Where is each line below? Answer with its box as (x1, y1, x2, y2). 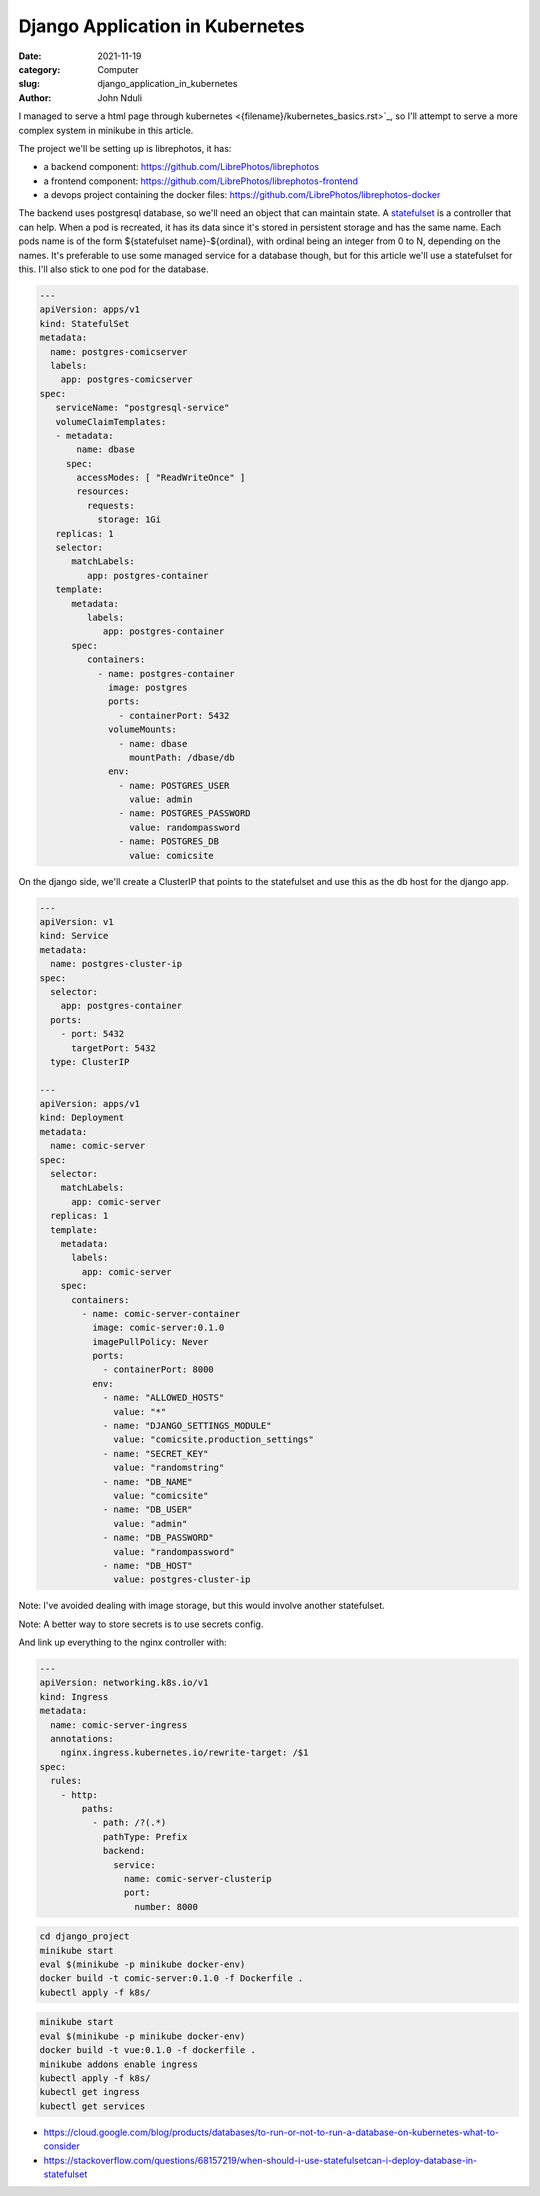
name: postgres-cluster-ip (50, 958, 183, 970)
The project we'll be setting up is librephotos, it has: (18, 142, 232, 154)
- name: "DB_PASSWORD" (102, 1532, 214, 1544)
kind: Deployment (39, 1112, 125, 1124)
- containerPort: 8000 (102, 1364, 214, 1375)
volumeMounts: (108, 724, 177, 735)
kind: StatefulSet (39, 318, 130, 329)
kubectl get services (39, 2100, 146, 2112)
